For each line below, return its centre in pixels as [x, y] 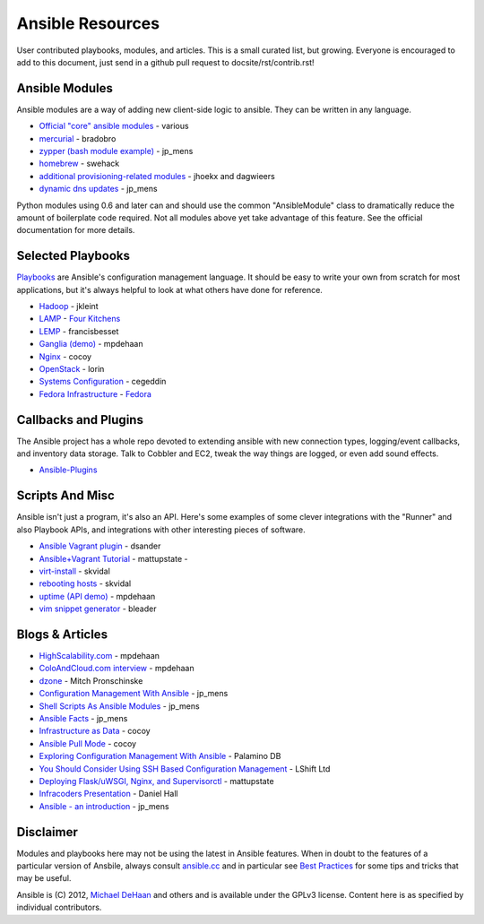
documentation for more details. [76, 230]
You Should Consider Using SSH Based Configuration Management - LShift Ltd [185, 769]
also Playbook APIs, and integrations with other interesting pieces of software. [161, 530]
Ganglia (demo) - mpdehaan [91, 344]
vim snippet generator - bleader [98, 609]
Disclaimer [47, 832]
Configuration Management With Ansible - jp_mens [134, 694]
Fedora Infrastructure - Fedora [95, 393]
